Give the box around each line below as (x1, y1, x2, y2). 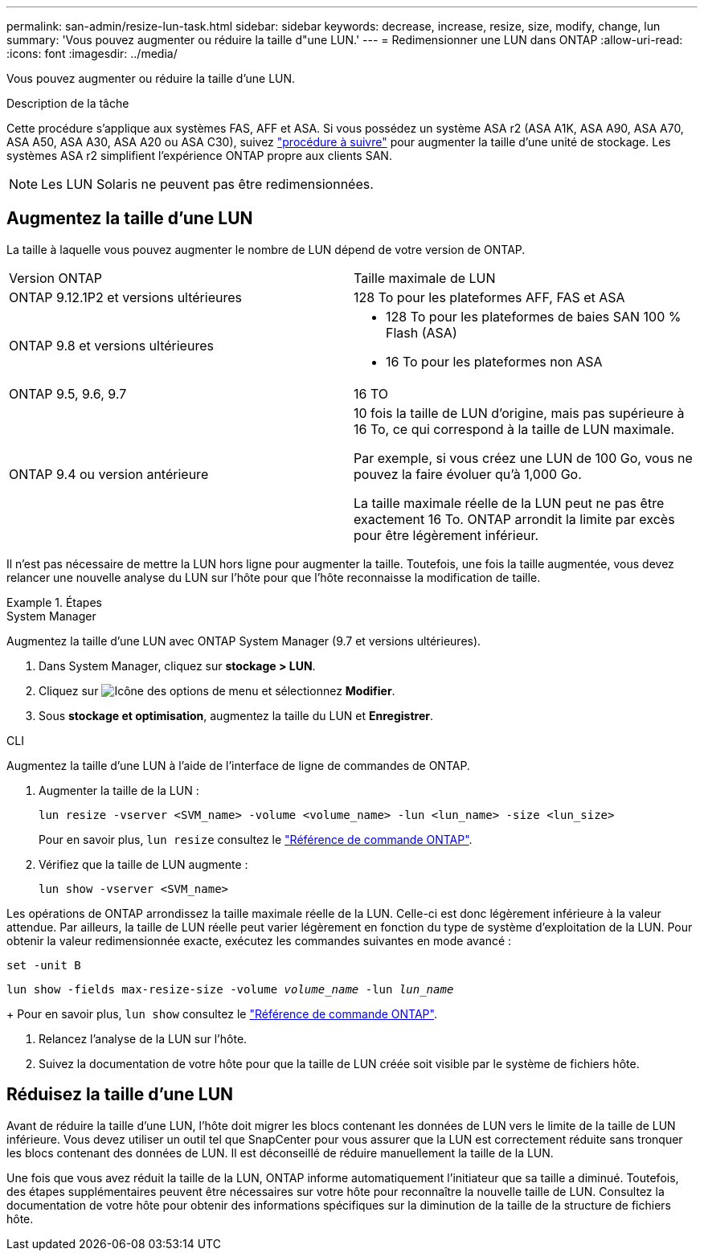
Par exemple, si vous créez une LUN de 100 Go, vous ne (354, 449, 693, 466)
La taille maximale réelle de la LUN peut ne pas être (354, 494, 665, 511)
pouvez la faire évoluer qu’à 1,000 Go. (354, 465, 582, 482)
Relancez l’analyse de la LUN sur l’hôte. (39, 1031, 248, 1046)
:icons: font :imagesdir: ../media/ (6, 47, 178, 60)
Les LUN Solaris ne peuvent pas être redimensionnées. (41, 176, 374, 192)
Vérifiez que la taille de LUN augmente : (39, 857, 248, 871)
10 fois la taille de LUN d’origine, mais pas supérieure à (354, 404, 685, 421)
